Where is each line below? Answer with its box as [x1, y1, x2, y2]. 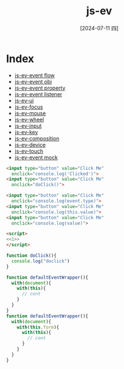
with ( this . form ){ [17, 324, 60, 330]
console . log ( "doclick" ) [11, 258, 70, 264]
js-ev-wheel [14, 116, 44, 123]
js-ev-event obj [14, 78, 52, 85]
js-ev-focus [14, 103, 43, 111]
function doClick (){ [6, 253, 57, 259]
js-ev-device [14, 141, 46, 148]
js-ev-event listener [14, 90, 63, 97]
